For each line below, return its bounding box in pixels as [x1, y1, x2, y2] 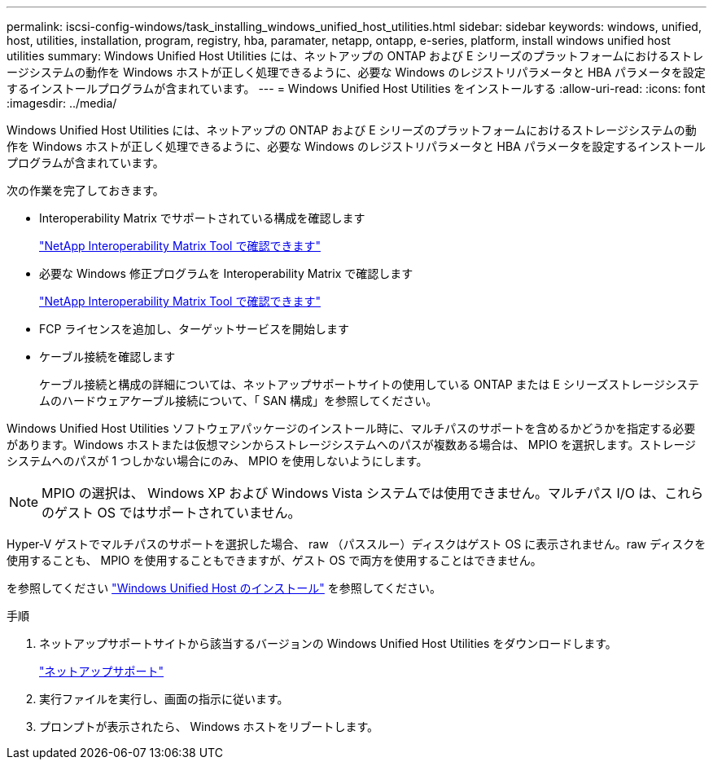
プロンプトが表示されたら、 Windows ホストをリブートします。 [39, 720, 379, 733]
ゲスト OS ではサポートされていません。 [55, 504, 301, 521]
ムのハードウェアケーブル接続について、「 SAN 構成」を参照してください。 [39, 394, 438, 407]
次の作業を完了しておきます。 [7, 183, 164, 197]
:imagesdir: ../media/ [7, 96, 117, 110]
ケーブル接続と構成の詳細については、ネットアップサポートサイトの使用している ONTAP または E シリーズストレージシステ [39, 377, 699, 391]
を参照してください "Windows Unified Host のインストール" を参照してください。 [7, 581, 441, 595]
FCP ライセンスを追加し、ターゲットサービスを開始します [39, 322, 350, 336]
